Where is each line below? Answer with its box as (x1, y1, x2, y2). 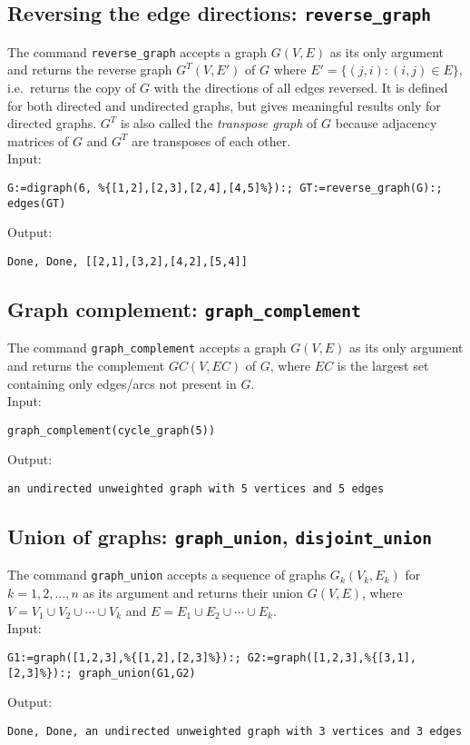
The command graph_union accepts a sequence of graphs (7, 565, 327, 584)
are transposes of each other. (132, 131, 291, 150)
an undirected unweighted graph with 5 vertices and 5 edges (7, 482, 385, 496)
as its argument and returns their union (83, 583, 304, 602)
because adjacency (335, 114, 437, 133)
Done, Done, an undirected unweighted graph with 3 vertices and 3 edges (7, 724, 463, 738)
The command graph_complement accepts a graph (7, 338, 287, 357)
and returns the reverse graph (7, 60, 172, 79)
